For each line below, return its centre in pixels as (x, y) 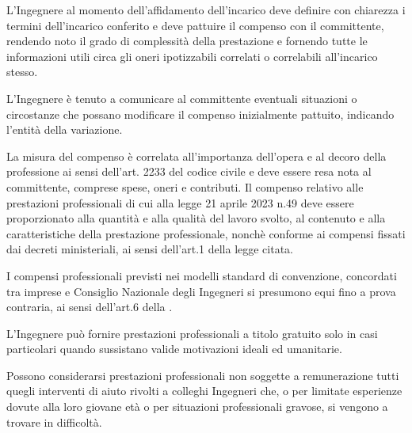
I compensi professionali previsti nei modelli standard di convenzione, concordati (202, 275)
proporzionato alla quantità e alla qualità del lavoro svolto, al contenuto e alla (196, 218)
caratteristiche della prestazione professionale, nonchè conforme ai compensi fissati (206, 233)
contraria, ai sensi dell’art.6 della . (90, 307)
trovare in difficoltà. (54, 422)
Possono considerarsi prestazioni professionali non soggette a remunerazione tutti (203, 375)
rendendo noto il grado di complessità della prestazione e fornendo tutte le (187, 41)
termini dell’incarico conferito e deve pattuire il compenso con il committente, (195, 25)
